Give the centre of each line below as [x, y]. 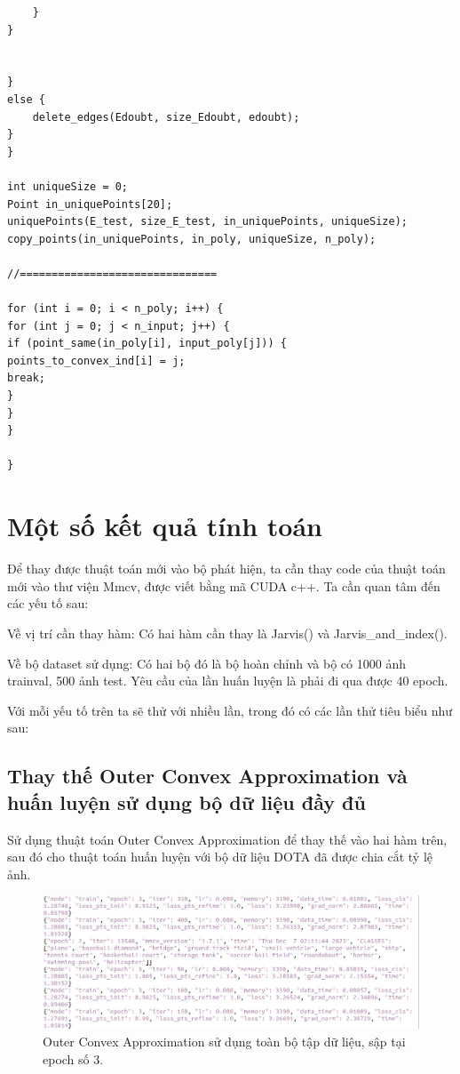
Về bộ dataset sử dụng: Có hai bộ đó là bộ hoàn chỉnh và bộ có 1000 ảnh [206, 663]
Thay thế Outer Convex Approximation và [207, 776]
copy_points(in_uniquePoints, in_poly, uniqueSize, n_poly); [192, 239]
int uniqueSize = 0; [68, 186]
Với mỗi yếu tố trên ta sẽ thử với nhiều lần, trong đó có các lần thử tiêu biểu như [230, 710]
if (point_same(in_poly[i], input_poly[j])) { [147, 344]
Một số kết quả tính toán [165, 526]
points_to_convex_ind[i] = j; [96, 361]
